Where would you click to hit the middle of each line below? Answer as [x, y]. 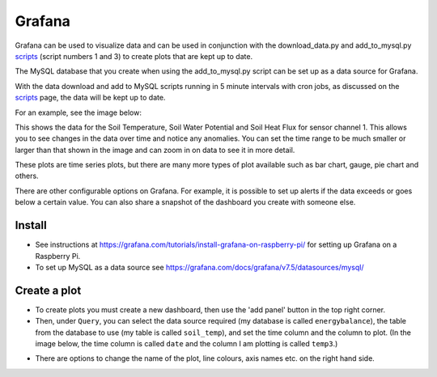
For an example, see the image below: [78, 112]
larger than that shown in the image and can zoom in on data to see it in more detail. [155, 150]
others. [27, 176]
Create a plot [48, 290]
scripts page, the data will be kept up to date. [90, 98]
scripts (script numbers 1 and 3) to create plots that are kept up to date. [134, 56]
